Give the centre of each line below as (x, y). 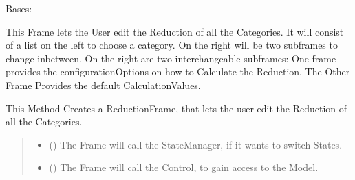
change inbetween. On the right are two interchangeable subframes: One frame (171, 58)
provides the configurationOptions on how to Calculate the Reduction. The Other (178, 72)
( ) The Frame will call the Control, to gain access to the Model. (184, 167)
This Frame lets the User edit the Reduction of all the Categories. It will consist (175, 31)
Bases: (19, 8)
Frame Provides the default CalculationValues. (103, 85)
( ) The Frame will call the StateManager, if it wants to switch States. (196, 144)
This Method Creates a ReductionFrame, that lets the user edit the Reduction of (176, 108)
